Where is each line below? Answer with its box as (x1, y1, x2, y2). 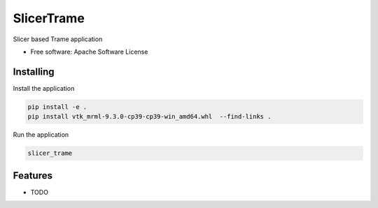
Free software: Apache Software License (30, 47, 148, 56)
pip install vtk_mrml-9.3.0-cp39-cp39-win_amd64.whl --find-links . (27, 112, 272, 121)
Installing (13, 66, 55, 77)
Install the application (13, 84, 75, 92)
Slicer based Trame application (13, 35, 103, 43)
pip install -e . (27, 103, 87, 111)
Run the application (13, 131, 69, 139)
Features (13, 170, 52, 181)
